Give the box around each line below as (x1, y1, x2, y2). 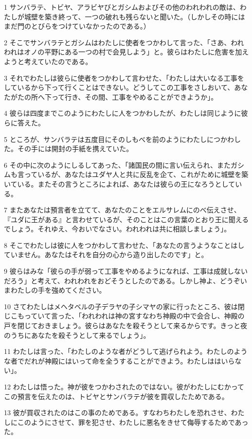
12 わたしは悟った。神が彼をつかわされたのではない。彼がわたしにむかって (4, 382, 244, 391)
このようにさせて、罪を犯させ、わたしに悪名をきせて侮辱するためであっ (17, 417, 249, 427)
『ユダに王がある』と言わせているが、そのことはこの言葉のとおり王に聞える (4, 214, 249, 224)
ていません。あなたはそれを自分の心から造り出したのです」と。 (4, 249, 208, 260)
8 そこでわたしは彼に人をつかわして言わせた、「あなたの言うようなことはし (4, 240, 245, 250)
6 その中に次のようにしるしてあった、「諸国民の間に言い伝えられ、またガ (4, 159, 237, 170)
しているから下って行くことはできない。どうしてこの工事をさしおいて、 (4, 82, 234, 92)
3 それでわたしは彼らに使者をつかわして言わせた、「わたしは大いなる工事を (4, 72, 244, 83)
